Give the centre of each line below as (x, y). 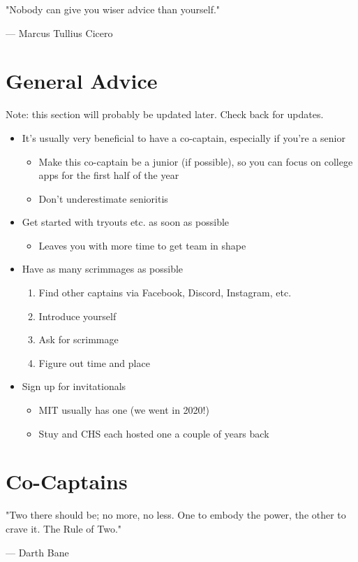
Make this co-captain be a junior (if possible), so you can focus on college (196, 161)
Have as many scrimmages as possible (103, 269)
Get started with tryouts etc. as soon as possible (126, 222)
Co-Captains (67, 481)
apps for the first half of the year (109, 175)
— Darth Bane (37, 552)
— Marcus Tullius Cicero (59, 33)
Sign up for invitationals (74, 386)
